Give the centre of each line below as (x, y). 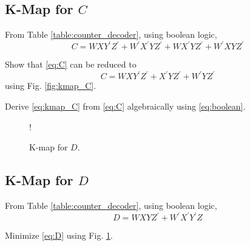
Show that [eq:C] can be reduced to (71, 64)
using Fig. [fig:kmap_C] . (51, 86)
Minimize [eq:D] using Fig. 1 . (59, 235)
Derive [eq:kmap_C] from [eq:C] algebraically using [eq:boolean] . (125, 106)
